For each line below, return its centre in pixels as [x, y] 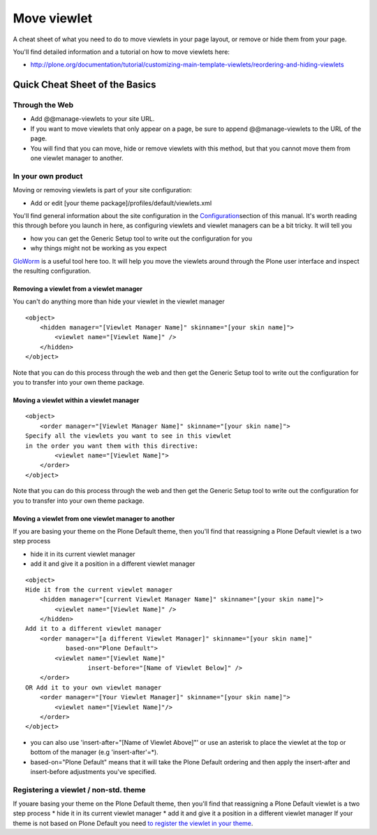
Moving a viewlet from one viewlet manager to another [94, 518]
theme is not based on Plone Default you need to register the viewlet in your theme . [133, 823]
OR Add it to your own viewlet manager [94, 687]
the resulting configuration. [52, 271]
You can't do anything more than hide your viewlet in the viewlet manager [119, 301]
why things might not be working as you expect [98, 248]
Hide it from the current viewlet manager [99, 590]
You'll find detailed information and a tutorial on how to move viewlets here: [121, 52]
